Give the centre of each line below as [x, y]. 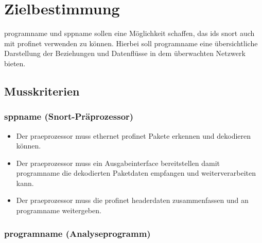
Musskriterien [42, 91]
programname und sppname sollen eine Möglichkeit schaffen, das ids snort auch [129, 33]
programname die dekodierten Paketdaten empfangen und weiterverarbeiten [136, 173]
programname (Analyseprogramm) [77, 233]
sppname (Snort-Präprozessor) [69, 116]
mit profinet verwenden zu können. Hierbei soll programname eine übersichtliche [131, 43]
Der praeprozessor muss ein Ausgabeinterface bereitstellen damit [118, 163]
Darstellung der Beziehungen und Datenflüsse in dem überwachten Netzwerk [125, 53]
